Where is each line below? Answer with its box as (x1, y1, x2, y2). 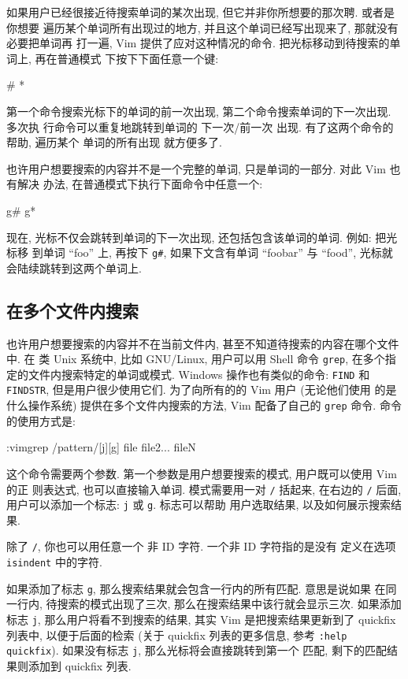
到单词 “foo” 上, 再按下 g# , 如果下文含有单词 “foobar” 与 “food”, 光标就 (32, 244, 393, 261)
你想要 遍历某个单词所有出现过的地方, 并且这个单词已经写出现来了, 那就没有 (6, 19, 399, 35)
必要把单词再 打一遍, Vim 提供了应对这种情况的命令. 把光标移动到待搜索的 (6, 35, 390, 51)
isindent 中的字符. (6, 554, 102, 570)
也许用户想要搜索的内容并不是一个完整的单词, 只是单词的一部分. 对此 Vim (6, 160, 386, 176)
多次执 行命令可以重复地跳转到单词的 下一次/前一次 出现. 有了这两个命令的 (6, 118, 394, 135)
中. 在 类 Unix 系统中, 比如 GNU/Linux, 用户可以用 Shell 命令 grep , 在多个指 (6, 351, 396, 367)
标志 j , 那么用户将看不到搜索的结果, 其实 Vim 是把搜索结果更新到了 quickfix (6, 611, 396, 628)
